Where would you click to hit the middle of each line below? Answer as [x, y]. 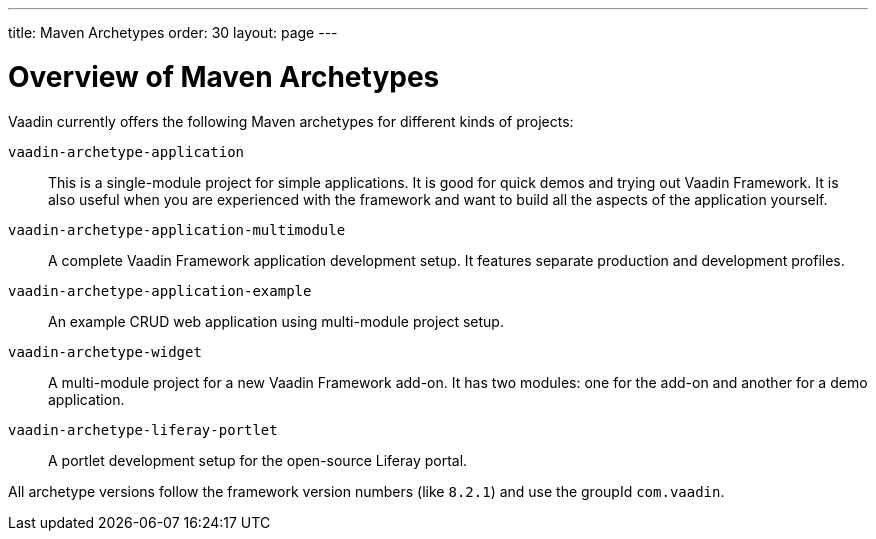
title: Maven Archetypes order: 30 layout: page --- [173, 32]
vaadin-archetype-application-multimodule [177, 229]
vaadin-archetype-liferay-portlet [143, 429]
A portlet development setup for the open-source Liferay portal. [258, 460]
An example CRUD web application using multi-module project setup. [276, 321]
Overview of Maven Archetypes [224, 76]
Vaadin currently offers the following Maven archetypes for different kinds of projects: [291, 121]
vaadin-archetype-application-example [160, 290]
